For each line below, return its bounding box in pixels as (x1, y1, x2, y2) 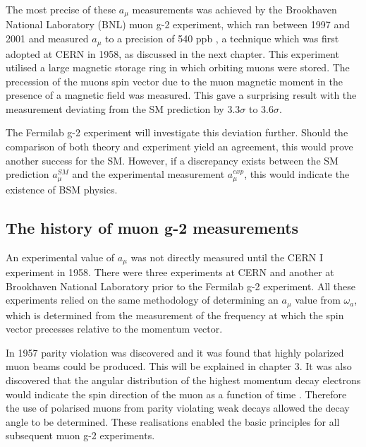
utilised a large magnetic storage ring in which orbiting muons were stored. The (6, 60, 350, 75)
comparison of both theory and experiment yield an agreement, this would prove (6, 139, 353, 154)
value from (295, 292, 341, 307)
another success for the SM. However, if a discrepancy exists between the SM (6, 153, 338, 167)
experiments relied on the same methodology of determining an (6, 292, 279, 307)
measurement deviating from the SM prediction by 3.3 (6, 101, 240, 116)
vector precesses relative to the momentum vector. (6, 321, 223, 336)
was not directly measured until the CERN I (130, 249, 323, 264)
